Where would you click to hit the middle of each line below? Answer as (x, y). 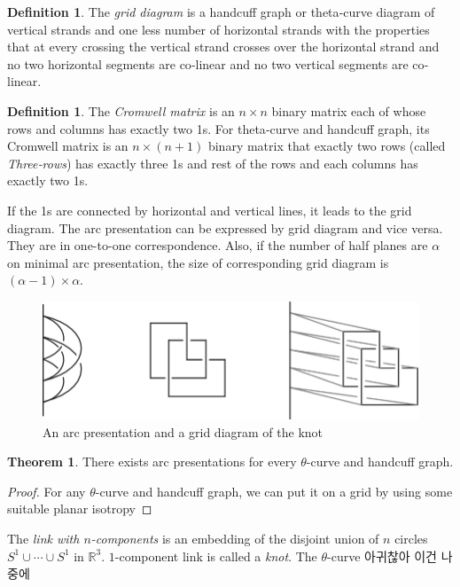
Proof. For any (47, 491)
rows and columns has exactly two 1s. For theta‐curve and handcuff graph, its (218, 128)
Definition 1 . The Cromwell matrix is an (121, 110)
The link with (43, 539)
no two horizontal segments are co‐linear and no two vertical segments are (208, 63)
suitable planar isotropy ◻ (80, 509)
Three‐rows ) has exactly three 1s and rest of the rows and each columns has (213, 163)
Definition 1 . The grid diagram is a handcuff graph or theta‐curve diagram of (221, 12)
